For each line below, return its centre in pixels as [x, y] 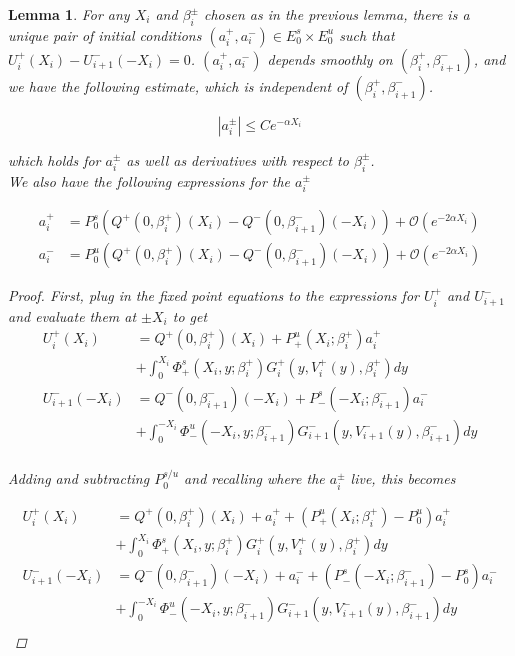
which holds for [54, 159]
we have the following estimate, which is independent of [178, 85]
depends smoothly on [330, 58]
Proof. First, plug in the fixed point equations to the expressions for [213, 295]
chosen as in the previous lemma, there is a [337, 14]
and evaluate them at [72, 315]
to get [190, 315]
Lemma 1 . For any [69, 14]
